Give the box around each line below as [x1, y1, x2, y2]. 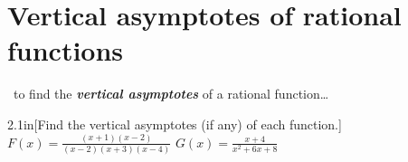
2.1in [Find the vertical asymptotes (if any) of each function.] [7, 114, 342, 133]
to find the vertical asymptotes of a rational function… [13, 84, 329, 103]
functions [7, 32, 124, 69]
